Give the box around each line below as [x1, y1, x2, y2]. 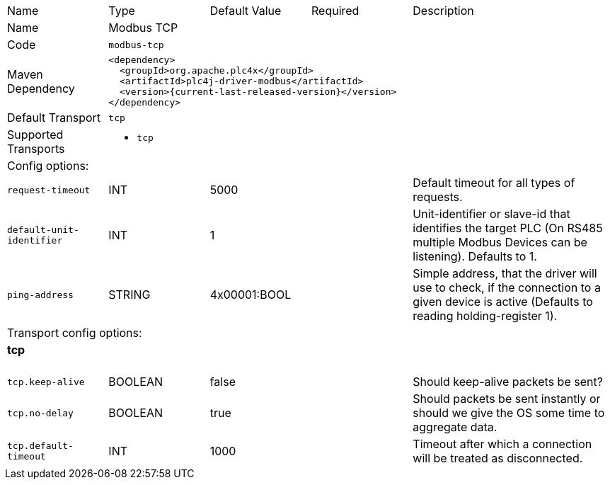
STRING [108, 287, 151, 302]
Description [413, 4, 474, 18]
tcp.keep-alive [7, 376, 85, 387]
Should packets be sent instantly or [413, 392, 601, 406]
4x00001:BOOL [209, 287, 292, 302]
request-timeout [7, 184, 91, 195]
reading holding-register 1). [413, 309, 558, 323]
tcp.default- [7, 440, 74, 452]
